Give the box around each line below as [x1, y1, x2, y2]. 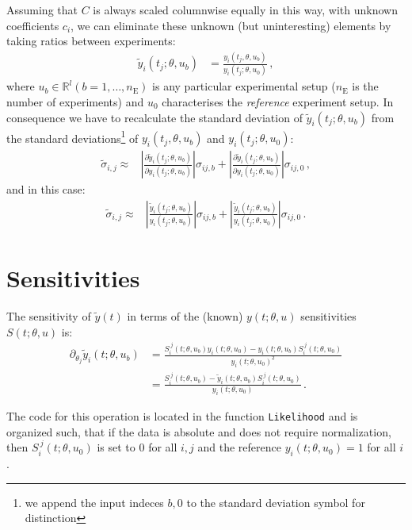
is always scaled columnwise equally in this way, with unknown [93, 2, 398, 17]
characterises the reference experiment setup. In [162, 94, 394, 110]
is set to [97, 439, 135, 455]
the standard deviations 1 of [6, 127, 139, 146]
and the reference [197, 439, 281, 455]
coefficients [6, 17, 59, 33]
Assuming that [6, 2, 78, 17]
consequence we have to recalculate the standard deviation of [6, 109, 303, 125]
